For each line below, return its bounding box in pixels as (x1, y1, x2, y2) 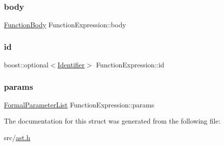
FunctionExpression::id (96, 60, 164, 70)
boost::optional (4, 60, 49, 70)
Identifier (57, 60, 85, 70)
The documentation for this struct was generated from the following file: (4, 116, 221, 126)
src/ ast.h (4, 132, 30, 143)
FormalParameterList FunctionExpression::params (4, 99, 155, 109)
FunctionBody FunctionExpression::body (4, 20, 126, 30)
